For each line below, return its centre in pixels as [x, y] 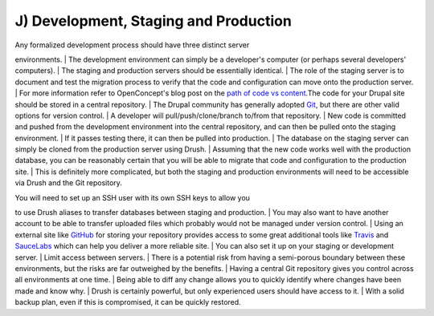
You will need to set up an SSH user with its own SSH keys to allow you [133, 197]
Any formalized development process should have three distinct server [132, 45]
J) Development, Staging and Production [154, 21]
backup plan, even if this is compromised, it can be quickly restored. [128, 302]
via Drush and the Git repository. [68, 183]
